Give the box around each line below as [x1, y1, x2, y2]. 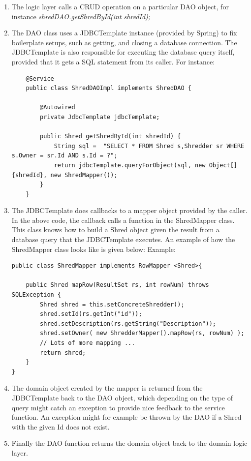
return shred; [40, 349, 86, 356]
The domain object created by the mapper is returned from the [11, 383, 203, 393]
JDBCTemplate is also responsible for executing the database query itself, [11, 47, 235, 57]
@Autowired [40, 104, 75, 111]
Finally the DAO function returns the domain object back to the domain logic [11, 438, 248, 448]
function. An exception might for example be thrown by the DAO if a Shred [11, 412, 242, 422]
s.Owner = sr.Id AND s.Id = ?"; [11, 152, 118, 159]
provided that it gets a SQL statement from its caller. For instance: [11, 56, 215, 66]
